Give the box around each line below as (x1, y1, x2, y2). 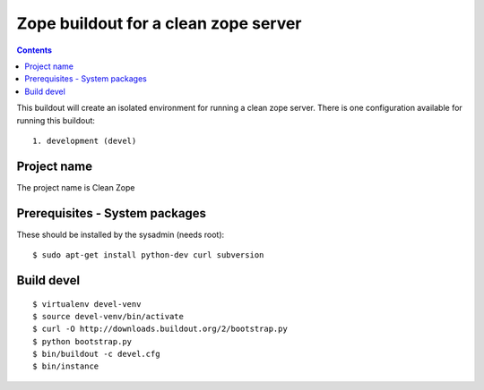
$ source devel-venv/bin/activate (32, 311, 184, 321)
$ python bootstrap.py (32, 336, 133, 346)
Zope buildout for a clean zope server (16, 13, 302, 33)
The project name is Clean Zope (16, 182, 135, 192)
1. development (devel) (32, 135, 137, 146)
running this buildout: (16, 114, 96, 125)
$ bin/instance (32, 361, 99, 371)
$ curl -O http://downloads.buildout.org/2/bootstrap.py (32, 324, 289, 335)
